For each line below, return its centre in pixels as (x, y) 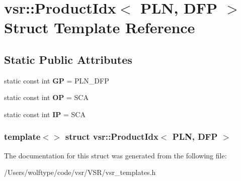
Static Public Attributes (68, 59)
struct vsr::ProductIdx (112, 137)
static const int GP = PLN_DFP (57, 80)
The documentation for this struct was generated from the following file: (115, 155)
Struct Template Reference (100, 27)
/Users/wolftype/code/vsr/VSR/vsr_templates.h (80, 172)
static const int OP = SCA (46, 97)
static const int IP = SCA (45, 114)
